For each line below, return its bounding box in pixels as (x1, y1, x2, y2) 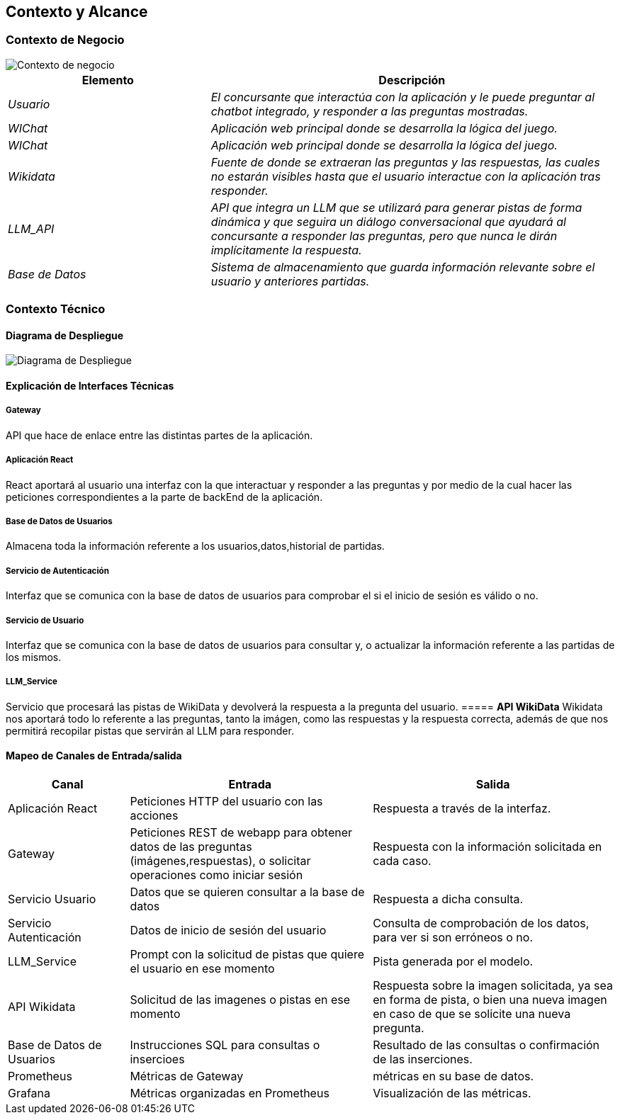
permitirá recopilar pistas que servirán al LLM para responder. (6, 724, 294, 737)
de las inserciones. (373, 1051, 473, 1066)
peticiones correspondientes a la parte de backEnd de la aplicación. (6, 490, 323, 503)
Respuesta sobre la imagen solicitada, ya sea (373, 978, 613, 992)
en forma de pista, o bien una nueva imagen (373, 992, 607, 1007)
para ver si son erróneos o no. (373, 929, 533, 944)
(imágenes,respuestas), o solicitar (130, 853, 311, 868)
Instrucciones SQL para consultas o (130, 1037, 320, 1052)
